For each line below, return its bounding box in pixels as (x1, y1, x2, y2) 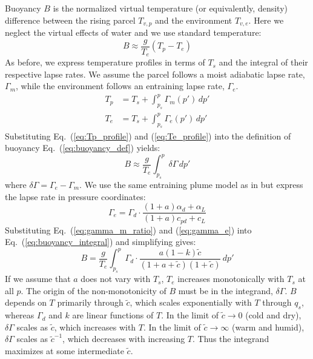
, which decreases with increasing (62, 332, 185, 345)
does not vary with (81, 272, 151, 285)
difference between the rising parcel (5, 13, 136, 26)
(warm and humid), (231, 320, 305, 333)
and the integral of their (219, 56, 308, 69)
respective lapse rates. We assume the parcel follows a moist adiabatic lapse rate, (5, 67, 305, 80)
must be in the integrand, (178, 284, 273, 297)
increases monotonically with (177, 272, 285, 285)
